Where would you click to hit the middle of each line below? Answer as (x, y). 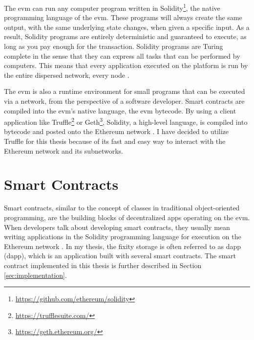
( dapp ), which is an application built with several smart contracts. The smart (120, 256)
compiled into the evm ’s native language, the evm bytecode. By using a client (120, 110)
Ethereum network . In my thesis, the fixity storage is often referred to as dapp (122, 246)
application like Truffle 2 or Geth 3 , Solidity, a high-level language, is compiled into (126, 121)
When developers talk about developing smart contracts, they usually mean (117, 227)
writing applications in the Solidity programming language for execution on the (123, 237)
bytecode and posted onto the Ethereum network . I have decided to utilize (116, 131)
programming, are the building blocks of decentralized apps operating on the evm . (127, 217)
